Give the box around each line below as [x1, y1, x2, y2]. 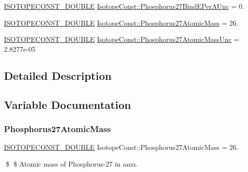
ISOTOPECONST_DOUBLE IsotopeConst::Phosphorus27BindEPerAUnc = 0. [4, 1, 245, 11]
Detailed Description [4, 68, 112, 83]
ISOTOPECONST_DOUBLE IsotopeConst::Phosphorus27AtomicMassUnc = [4, 34, 240, 44]
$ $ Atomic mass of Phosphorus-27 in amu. [5, 158, 138, 169]
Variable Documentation [4, 97, 131, 112]
